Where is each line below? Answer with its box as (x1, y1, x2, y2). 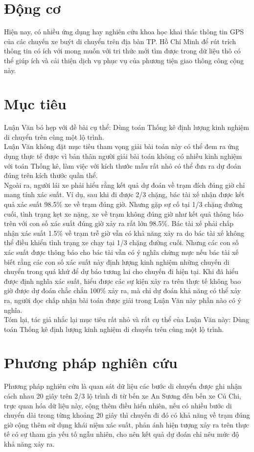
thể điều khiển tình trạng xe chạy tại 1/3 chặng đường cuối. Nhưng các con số (4, 237, 239, 248)
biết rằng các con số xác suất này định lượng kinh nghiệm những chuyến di (4, 256, 230, 267)
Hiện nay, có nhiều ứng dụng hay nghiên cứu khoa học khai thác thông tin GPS (4, 26, 244, 37)
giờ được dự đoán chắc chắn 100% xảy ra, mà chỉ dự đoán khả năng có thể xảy (4, 285, 241, 296)
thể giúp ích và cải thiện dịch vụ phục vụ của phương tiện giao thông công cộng (4, 55, 244, 65)
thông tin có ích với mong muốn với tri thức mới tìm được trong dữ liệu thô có (4, 46, 241, 56)
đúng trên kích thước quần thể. (4, 170, 98, 180)
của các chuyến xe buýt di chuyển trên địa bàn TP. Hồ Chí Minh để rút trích (4, 36, 236, 46)
